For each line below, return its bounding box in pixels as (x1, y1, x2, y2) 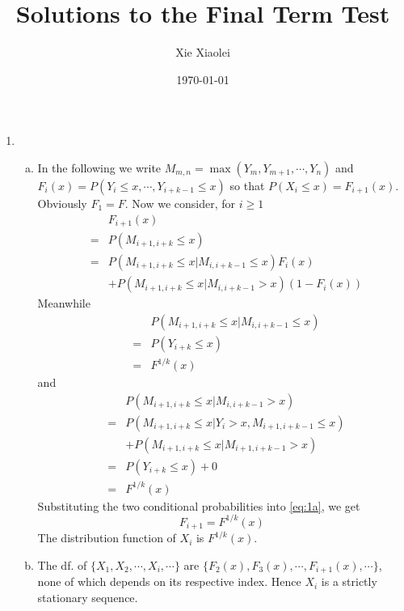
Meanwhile (37, 295, 90, 312)
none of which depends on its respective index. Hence (37, 573, 301, 590)
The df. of (37, 556, 87, 573)
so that (229, 176, 265, 193)
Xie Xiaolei (175, 44, 230, 61)
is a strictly (321, 573, 377, 590)
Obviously (37, 194, 87, 211)
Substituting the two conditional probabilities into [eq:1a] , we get (37, 497, 360, 514)
